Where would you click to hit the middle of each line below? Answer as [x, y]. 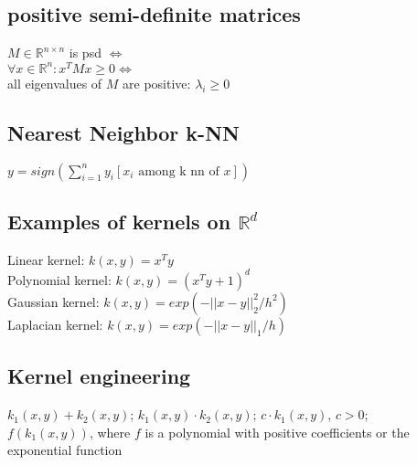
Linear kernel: [46, 259]
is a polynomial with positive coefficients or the [277, 432]
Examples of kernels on [119, 222]
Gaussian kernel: [53, 301]
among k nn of [179, 171]
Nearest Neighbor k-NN [123, 132]
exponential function [65, 450]
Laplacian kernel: [55, 324]
